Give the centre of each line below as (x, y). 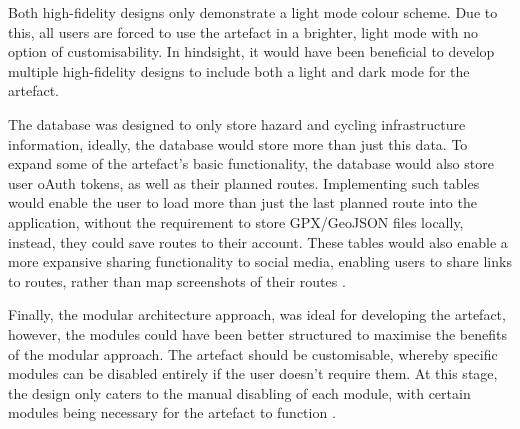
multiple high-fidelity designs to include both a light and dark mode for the (239, 70)
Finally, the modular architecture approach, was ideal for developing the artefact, (257, 314)
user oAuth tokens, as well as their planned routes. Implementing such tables (244, 182)
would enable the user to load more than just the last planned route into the (242, 202)
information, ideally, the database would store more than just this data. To (238, 143)
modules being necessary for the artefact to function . (172, 412)
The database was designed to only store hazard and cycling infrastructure (237, 123)
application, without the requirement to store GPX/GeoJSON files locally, (236, 221)
